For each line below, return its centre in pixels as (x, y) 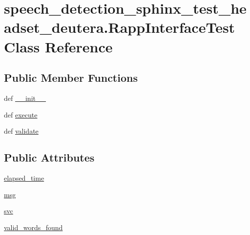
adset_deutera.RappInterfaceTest (120, 27)
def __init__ (25, 98)
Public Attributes (49, 157)
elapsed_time (24, 177)
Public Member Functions (71, 78)
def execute (21, 114)
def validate (21, 131)
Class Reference (58, 46)
